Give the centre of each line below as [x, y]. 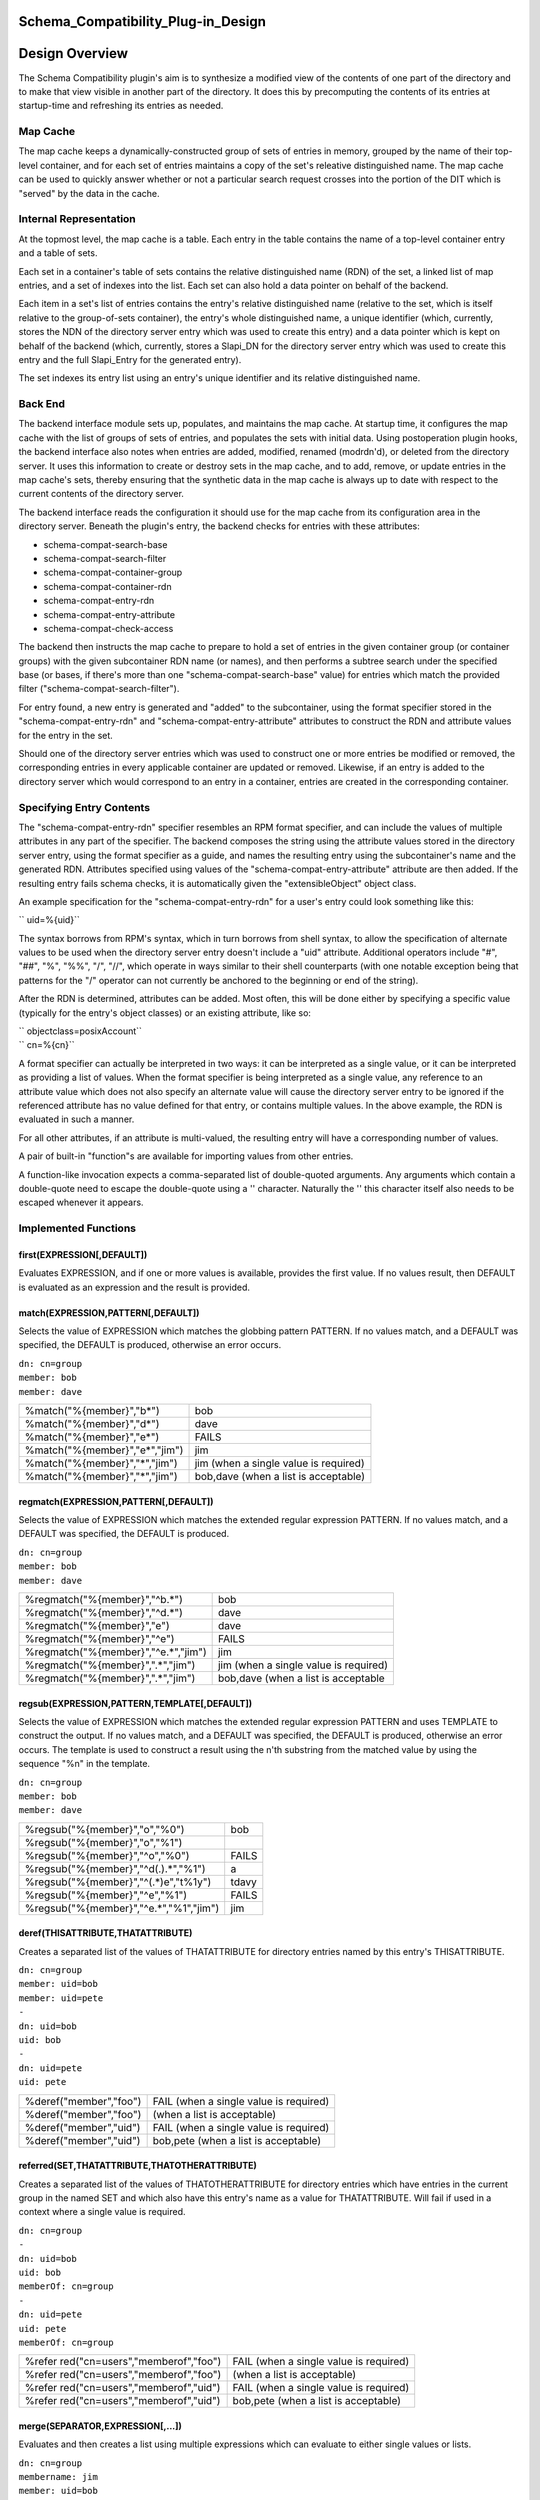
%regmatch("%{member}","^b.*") [104, 1599]
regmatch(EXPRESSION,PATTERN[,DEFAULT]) [116, 1501]
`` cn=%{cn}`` [46, 1045]
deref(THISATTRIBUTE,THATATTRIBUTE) [105, 1933]
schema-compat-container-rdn [107, 586]
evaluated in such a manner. [76, 1119]
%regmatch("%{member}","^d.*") [104, 1612]
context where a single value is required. [102, 2212]
